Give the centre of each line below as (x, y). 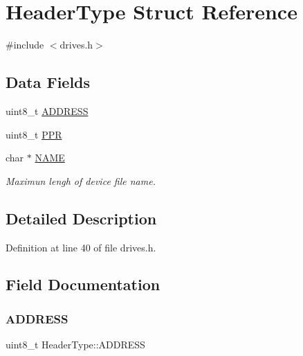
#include (25, 45)
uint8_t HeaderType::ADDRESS (75, 345)
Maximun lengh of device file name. (81, 180)
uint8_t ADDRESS (47, 110)
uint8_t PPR (34, 134)
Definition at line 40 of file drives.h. (81, 247)
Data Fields (48, 82)
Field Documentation (83, 284)
